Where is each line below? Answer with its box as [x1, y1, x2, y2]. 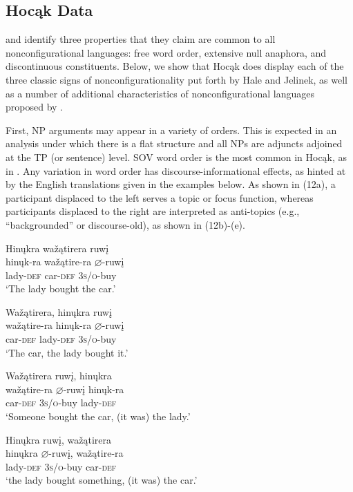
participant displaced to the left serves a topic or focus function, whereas [6, 190, 314, 205]
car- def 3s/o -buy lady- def [6, 395, 117, 410]
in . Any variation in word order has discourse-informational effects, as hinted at [6, 163, 346, 178]
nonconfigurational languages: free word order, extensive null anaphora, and [6, 45, 327, 59]
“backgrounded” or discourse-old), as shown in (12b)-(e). [6, 217, 245, 231]
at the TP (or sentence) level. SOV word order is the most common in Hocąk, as [6, 149, 347, 164]
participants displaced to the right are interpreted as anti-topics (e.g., [6, 204, 300, 218]
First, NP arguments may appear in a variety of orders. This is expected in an [6, 122, 337, 137]
